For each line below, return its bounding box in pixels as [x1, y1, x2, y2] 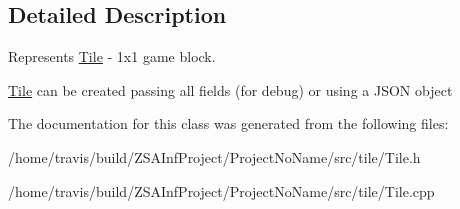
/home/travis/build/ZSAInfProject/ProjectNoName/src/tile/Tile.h [8, 146, 421, 167]
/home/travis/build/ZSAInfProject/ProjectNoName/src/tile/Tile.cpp [8, 180, 435, 201]
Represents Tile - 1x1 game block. [8, 46, 216, 67]
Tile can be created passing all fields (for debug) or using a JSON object [8, 79, 453, 100]
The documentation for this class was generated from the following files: [8, 113, 449, 134]
